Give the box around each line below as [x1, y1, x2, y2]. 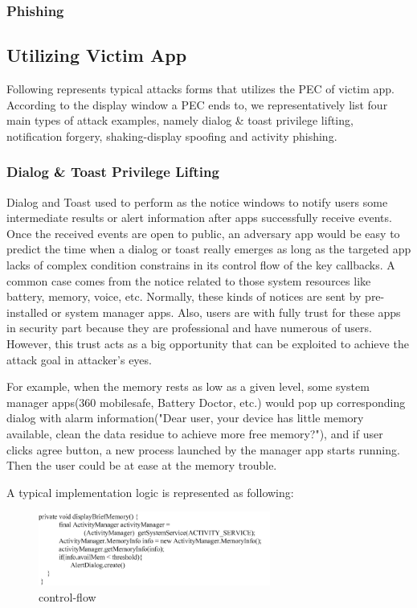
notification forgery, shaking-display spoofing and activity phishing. [6, 127, 337, 144]
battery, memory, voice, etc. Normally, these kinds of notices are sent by [6, 288, 362, 305]
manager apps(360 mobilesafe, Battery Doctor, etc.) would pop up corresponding [6, 393, 406, 410]
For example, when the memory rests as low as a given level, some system [6, 378, 370, 395]
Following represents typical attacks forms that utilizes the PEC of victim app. [6, 80, 395, 97]
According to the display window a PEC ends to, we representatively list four [6, 96, 388, 113]
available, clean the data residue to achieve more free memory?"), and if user [6, 425, 383, 442]
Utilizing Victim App [6, 43, 187, 68]
